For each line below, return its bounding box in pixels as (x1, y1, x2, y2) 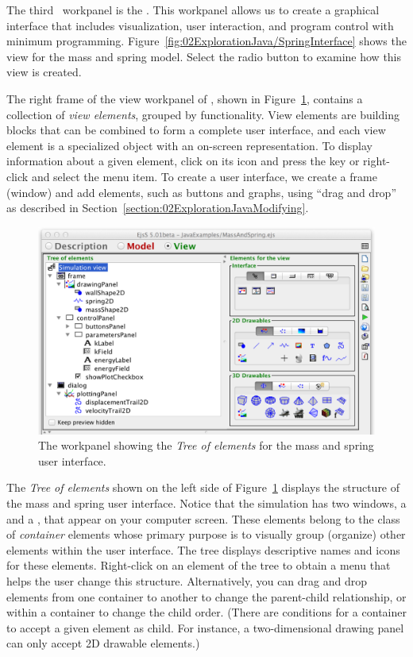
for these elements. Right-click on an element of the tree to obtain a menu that (6, 557, 391, 574)
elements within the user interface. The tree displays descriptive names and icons (6, 541, 400, 558)
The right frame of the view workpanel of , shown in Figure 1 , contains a (6, 90, 363, 106)
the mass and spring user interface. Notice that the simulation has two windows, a (6, 494, 407, 511)
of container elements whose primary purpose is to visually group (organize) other (6, 526, 406, 543)
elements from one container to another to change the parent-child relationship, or (6, 588, 407, 605)
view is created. (6, 64, 82, 80)
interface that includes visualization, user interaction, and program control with (6, 17, 394, 33)
